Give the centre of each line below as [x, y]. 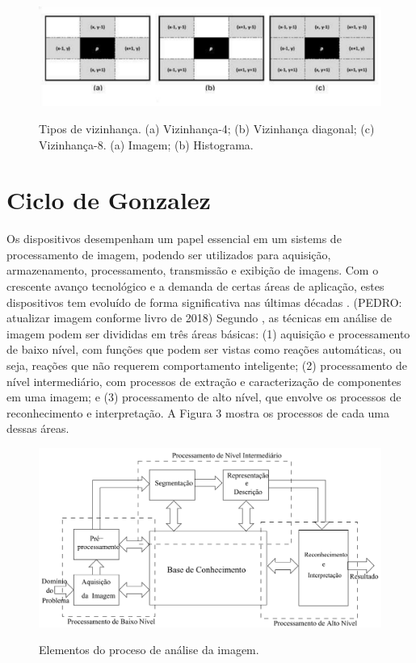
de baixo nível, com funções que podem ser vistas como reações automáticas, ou [204, 349]
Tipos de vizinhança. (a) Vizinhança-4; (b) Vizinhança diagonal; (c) [207, 128]
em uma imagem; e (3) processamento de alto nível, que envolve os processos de [204, 397]
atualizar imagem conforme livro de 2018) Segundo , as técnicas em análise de [200, 318]
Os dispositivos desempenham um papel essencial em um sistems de [174, 239]
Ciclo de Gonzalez [109, 200]
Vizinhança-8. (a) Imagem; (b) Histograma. [146, 144]
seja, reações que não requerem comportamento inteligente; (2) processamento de [207, 365]
